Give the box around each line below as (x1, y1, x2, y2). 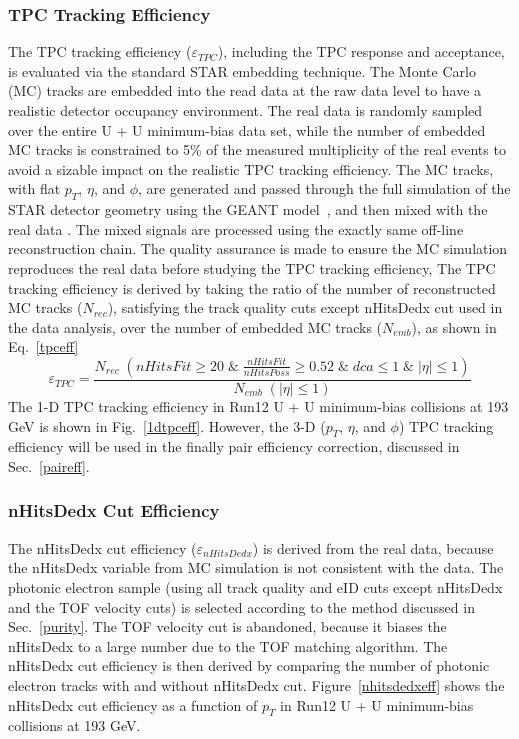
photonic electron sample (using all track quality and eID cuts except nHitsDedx (8, 576, 503, 597)
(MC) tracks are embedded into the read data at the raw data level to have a (8, 80, 482, 101)
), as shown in (411, 316, 497, 337)
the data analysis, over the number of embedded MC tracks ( (8, 316, 383, 337)
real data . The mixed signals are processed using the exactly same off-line (8, 218, 464, 239)
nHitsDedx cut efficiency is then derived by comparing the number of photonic (8, 655, 490, 676)
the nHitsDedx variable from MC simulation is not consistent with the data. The (8, 557, 504, 578)
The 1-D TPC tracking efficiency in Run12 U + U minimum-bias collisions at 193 (8, 395, 509, 416)
